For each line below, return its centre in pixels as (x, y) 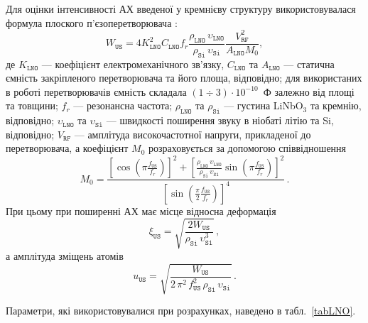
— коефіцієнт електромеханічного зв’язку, (133, 64)
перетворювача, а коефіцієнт (67, 148)
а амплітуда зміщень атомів (65, 255)
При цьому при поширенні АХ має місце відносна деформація (141, 210)
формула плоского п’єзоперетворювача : (92, 22)
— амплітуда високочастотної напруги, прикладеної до (193, 134)
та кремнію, (336, 105)
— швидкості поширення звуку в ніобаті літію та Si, (220, 120)
